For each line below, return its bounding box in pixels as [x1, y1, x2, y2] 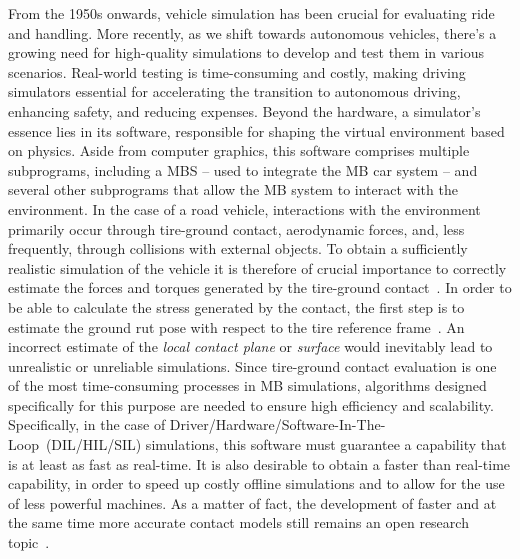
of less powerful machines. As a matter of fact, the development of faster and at [8, 492, 497, 513]
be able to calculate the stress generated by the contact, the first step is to [8, 296, 465, 317]
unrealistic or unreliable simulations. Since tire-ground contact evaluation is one [8, 355, 497, 376]
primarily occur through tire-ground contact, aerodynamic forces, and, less [8, 218, 465, 239]
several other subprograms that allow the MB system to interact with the [8, 179, 458, 200]
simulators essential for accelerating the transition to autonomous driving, [8, 81, 461, 102]
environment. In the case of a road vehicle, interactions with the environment [8, 198, 481, 219]
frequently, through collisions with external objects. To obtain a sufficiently [8, 238, 468, 259]
